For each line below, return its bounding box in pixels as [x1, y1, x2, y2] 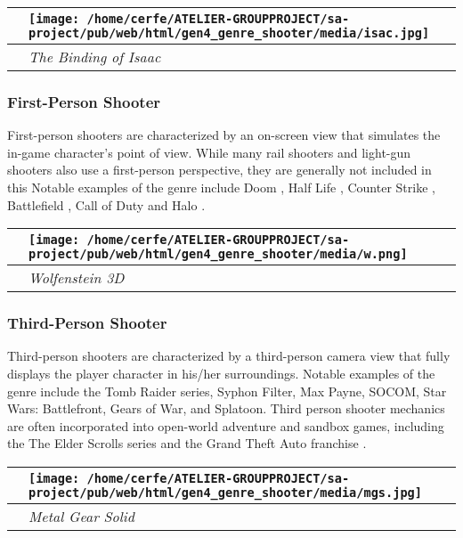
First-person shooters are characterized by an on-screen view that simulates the [7, 126, 441, 144]
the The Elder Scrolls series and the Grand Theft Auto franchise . [7, 434, 367, 452]
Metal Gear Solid [28, 505, 134, 526]
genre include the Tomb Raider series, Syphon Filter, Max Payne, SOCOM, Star [7, 381, 447, 400]
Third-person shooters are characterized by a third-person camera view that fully [7, 346, 451, 365]
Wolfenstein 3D [28, 267, 125, 289]
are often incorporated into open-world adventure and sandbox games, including [7, 416, 444, 435]
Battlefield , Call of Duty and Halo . [7, 195, 206, 214]
